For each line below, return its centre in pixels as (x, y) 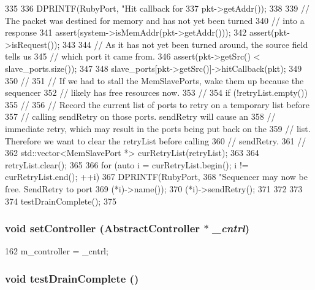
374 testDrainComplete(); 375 (61, 201)
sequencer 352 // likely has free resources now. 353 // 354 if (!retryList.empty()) (156, 92)
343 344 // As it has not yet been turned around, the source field (185, 44)
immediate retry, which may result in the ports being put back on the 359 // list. (158, 128)
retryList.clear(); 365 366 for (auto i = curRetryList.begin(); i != (127, 164)
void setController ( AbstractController (103, 228)
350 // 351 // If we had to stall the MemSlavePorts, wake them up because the (154, 80)
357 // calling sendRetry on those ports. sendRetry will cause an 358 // (140, 116)
